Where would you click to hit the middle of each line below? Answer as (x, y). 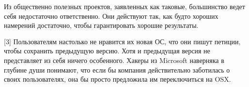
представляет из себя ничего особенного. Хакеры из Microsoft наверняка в (114, 60)
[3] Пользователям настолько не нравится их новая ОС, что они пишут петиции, (122, 41)
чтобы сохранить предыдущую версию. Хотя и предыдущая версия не (107, 51)
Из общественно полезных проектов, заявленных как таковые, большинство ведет (124, 6)
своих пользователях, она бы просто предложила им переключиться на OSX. (117, 79)
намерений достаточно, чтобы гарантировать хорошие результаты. (101, 25)
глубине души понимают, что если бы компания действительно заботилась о (117, 69)
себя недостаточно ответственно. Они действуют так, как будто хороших (111, 16)
